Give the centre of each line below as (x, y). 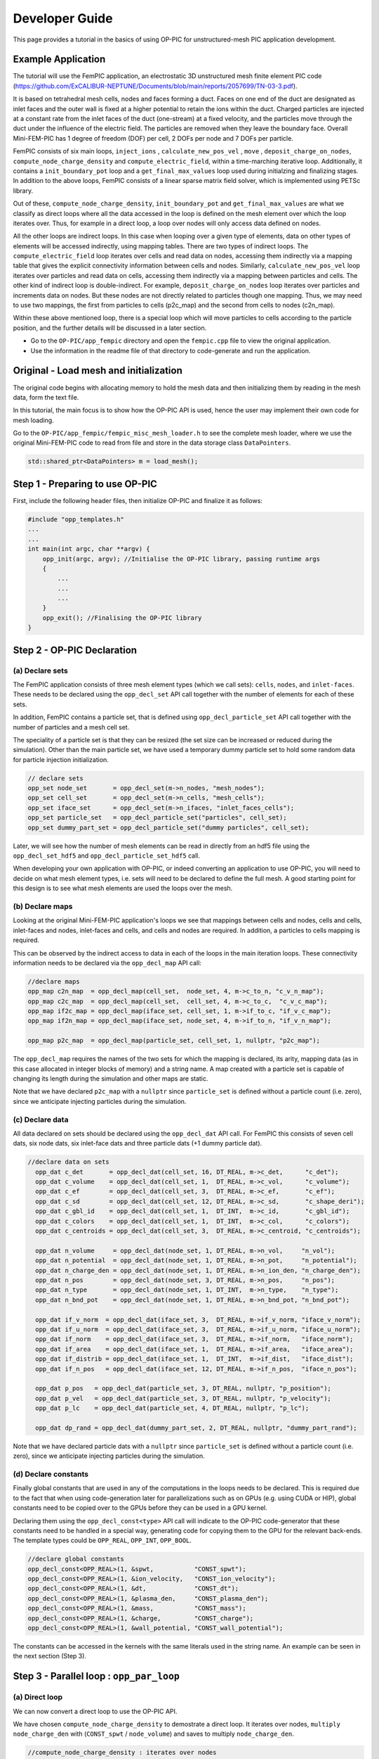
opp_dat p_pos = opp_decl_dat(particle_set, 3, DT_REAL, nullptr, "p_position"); (183, 1389)
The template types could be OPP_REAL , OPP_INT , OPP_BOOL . (102, 1540)
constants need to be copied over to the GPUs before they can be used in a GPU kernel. (140, 1508)
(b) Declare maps (43, 906)
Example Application (59, 59)
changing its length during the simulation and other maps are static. (111, 1079)
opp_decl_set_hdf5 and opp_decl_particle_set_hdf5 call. (106, 856)
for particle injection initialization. (61, 759)
